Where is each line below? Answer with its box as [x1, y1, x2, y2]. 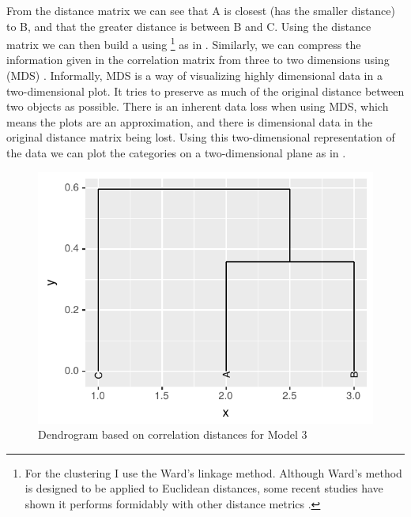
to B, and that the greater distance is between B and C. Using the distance [6, 17, 371, 34]
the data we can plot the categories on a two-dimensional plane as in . [6, 145, 346, 160]
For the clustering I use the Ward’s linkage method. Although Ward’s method [25, 464, 402, 481]
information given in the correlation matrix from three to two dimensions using [6, 51, 390, 68]
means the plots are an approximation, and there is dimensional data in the [6, 113, 373, 130]
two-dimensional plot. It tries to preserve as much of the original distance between [6, 82, 405, 99]
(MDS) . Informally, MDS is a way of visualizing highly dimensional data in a [6, 67, 383, 84]
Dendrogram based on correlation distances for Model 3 [38, 426, 307, 443]
